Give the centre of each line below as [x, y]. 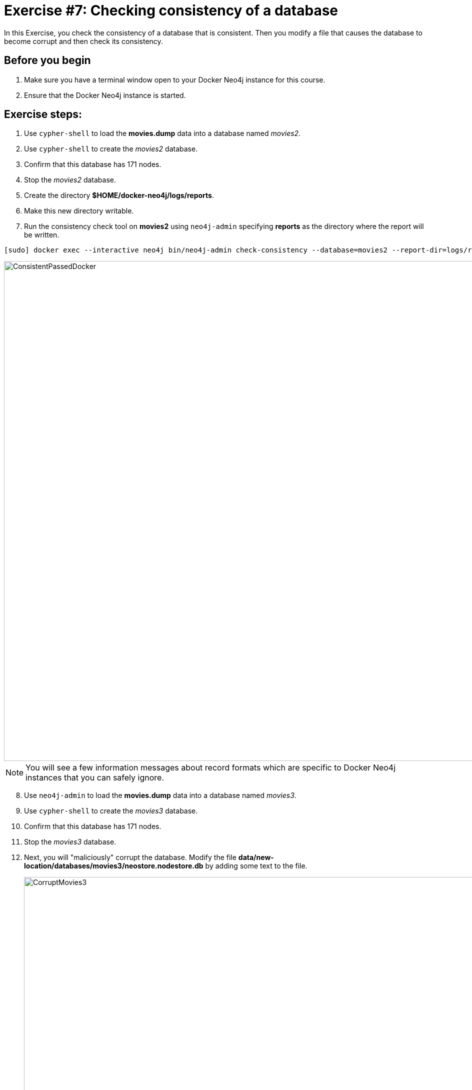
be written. [42, 235]
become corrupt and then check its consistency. [83, 41]
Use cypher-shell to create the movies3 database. [111, 811]
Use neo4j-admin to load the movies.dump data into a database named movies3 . [160, 795]
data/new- [256, 857]
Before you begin [47, 60]
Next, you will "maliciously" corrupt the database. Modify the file [130, 857]
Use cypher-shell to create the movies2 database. [111, 149]
